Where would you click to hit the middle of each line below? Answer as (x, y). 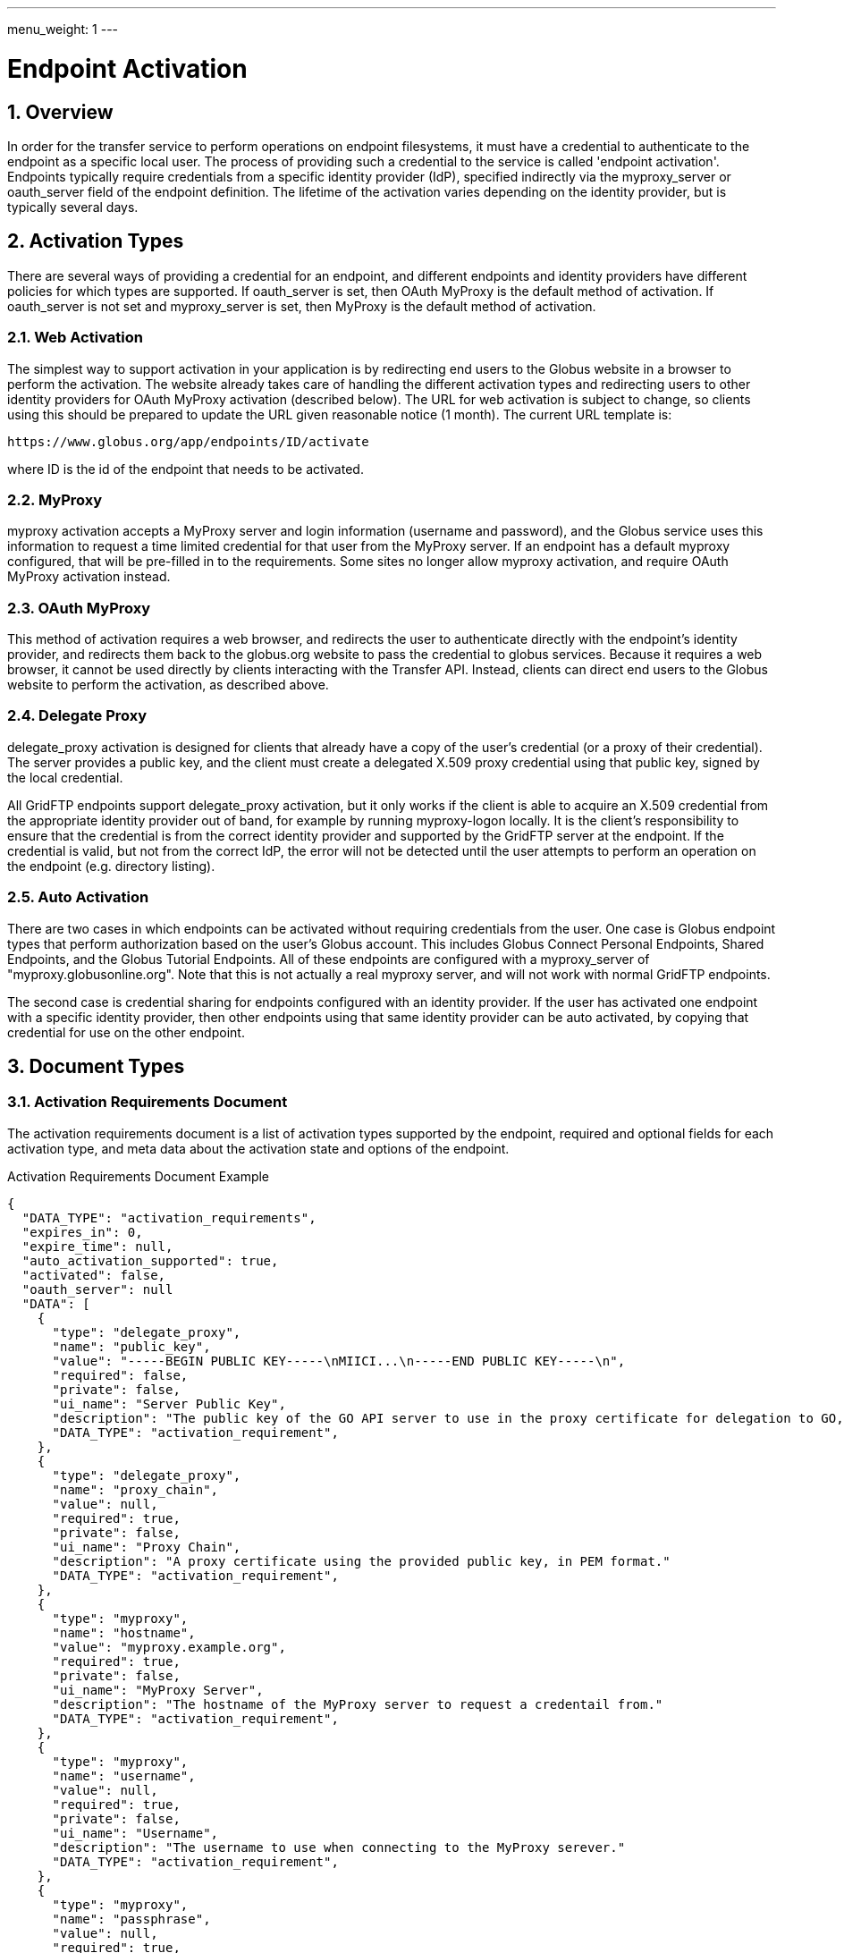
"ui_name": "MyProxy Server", (158, 1690)
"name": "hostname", (124, 1632)
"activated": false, (94, 1275)
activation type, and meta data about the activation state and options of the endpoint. (258, 1148)
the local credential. (65, 777)
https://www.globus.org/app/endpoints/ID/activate (188, 441)
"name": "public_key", (131, 1346)
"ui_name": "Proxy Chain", (147, 1547)
